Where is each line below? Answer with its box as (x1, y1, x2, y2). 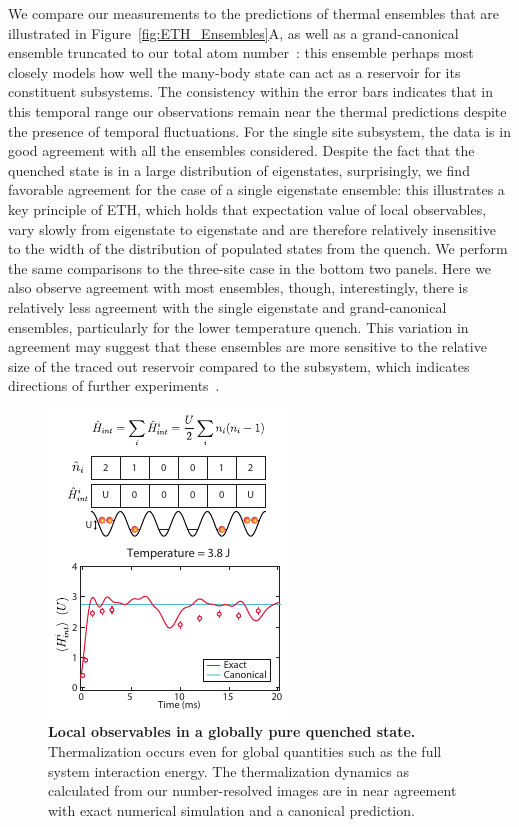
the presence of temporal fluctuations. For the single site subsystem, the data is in (8, 120, 511, 141)
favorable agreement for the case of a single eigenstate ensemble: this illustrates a (8, 179, 505, 200)
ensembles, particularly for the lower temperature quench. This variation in (8, 316, 469, 337)
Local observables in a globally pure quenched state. (48, 721, 416, 742)
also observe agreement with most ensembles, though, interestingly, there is (8, 277, 468, 298)
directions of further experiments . (8, 375, 220, 396)
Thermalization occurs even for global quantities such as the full (48, 741, 442, 762)
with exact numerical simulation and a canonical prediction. (48, 799, 415, 820)
